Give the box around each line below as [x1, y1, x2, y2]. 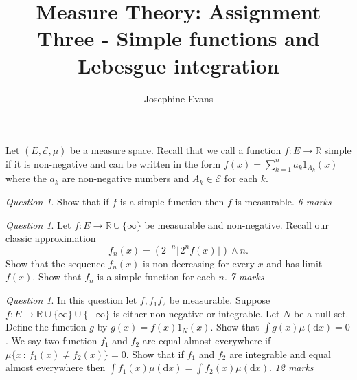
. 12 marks [269, 360, 314, 375]
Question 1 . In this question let [5, 293, 137, 307]
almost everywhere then [5, 360, 106, 375]
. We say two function [5, 333, 97, 348]
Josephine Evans [143, 91, 214, 105]
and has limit [266, 256, 323, 270]
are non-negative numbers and [62, 171, 189, 186]
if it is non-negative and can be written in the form [5, 156, 221, 170]
